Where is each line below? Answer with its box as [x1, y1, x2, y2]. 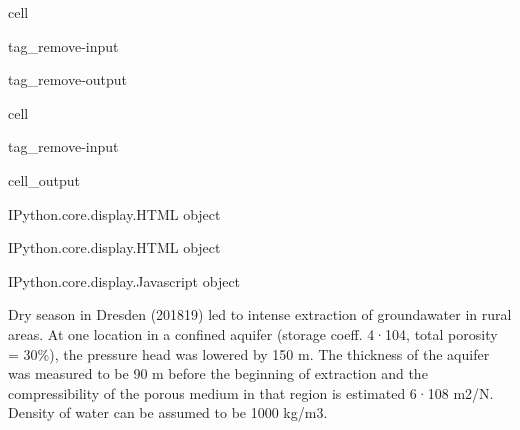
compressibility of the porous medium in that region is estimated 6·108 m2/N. [8, 382, 494, 403]
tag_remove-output [8, 69, 128, 90]
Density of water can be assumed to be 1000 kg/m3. [8, 402, 328, 423]
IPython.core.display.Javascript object [8, 270, 241, 291]
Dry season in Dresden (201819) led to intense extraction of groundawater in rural [8, 304, 512, 325]
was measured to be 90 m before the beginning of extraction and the [8, 363, 428, 384]
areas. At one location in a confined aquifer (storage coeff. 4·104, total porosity [8, 323, 498, 344]
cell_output [8, 169, 80, 190]
